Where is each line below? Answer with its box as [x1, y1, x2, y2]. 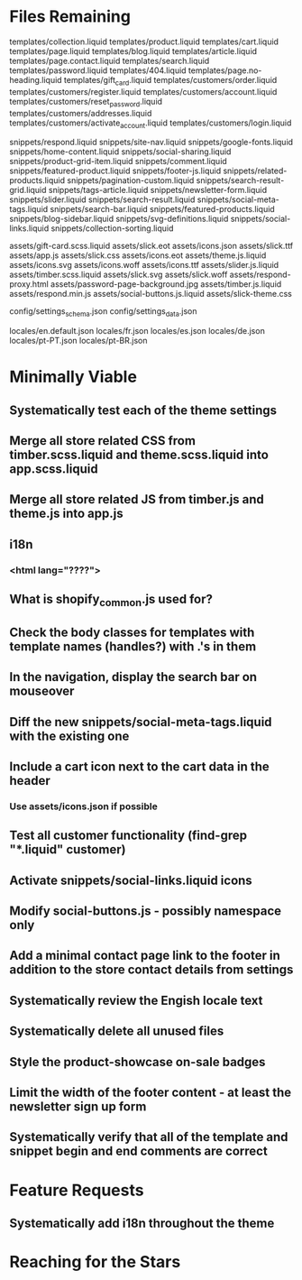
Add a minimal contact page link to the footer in [9, 948, 281, 963]
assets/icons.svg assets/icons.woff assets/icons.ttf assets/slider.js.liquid [9, 260, 279, 271]
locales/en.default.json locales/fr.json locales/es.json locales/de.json [9, 326, 266, 336]
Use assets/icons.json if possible [9, 800, 158, 813]
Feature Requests [9, 1180, 144, 1201]
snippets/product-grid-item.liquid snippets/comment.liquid [9, 156, 227, 167]
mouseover [9, 684, 75, 699]
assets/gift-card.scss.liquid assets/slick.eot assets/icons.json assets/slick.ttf [9, 241, 294, 252]
